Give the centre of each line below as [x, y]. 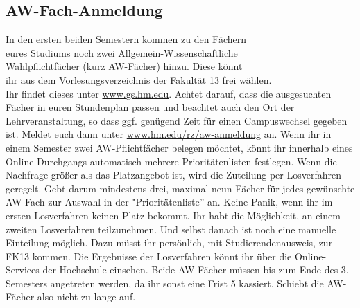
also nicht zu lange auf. [86, 297]
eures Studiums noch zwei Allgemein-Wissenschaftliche [122, 52]
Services [23, 270]
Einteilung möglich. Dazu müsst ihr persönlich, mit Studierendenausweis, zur [169, 243]
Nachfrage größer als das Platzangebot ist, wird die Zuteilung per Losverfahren [173, 175]
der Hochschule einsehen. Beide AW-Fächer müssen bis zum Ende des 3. [196, 270]
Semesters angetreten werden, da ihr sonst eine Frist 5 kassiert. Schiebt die [165, 283]
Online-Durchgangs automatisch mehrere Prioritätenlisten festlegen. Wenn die [171, 161]
